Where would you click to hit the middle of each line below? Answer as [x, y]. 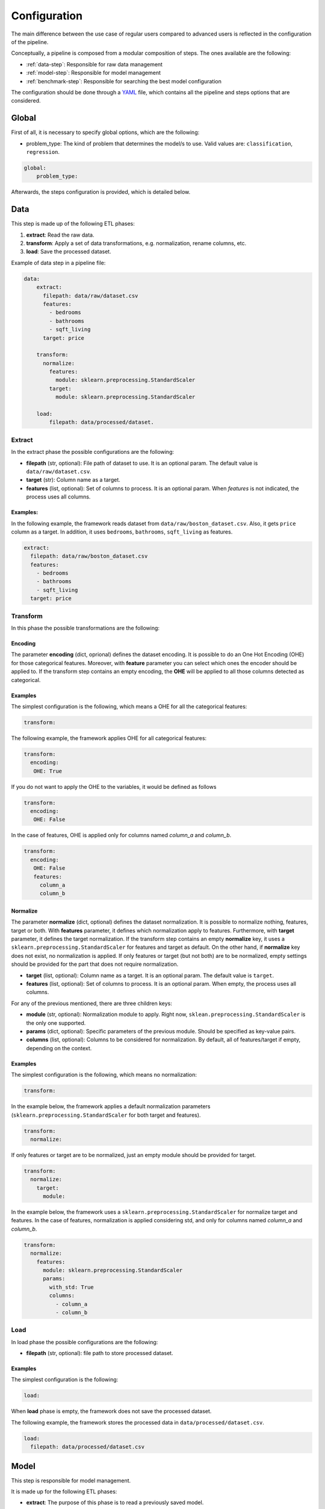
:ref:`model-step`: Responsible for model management [94, 73]
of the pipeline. [30, 42]
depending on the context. [59, 1048]
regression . [43, 152]
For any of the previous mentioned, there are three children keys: [92, 1003]
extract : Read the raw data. [60, 235]
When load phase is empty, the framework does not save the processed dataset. [111, 1411]
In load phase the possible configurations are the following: [85, 1342]
